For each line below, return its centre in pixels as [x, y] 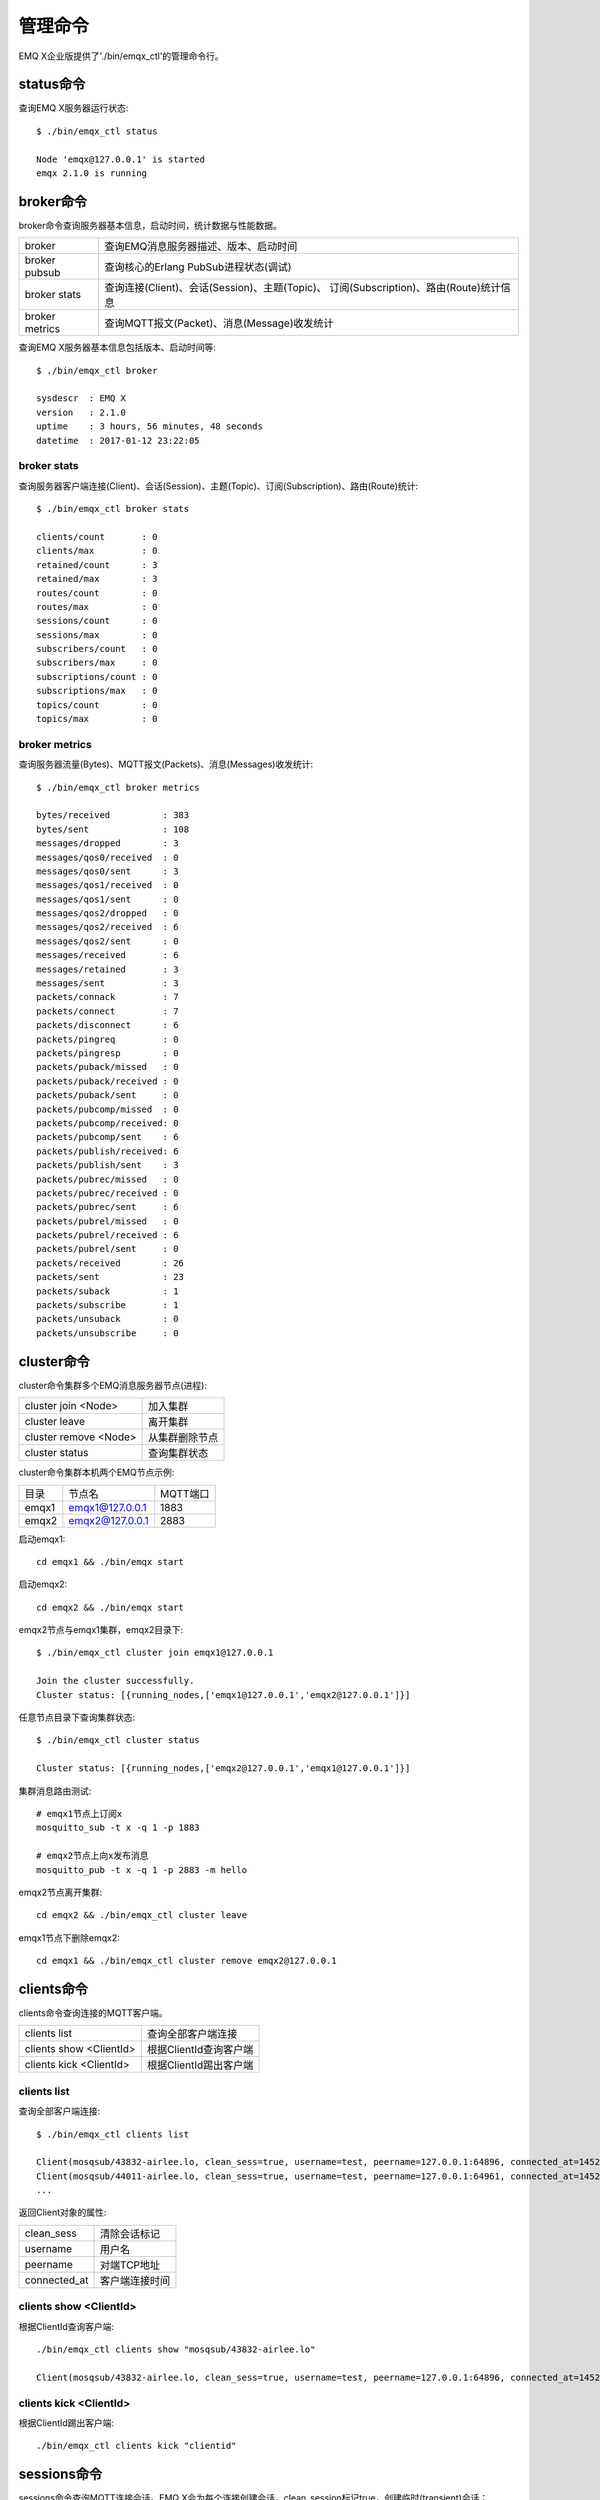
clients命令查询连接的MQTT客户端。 [93, 2013]
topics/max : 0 [97, 719]
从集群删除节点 [183, 1438]
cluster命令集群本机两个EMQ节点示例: [96, 1472]
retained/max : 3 [97, 579]
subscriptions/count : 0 [97, 676]
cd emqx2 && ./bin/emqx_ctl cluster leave [142, 1915]
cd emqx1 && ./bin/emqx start [110, 1561]
